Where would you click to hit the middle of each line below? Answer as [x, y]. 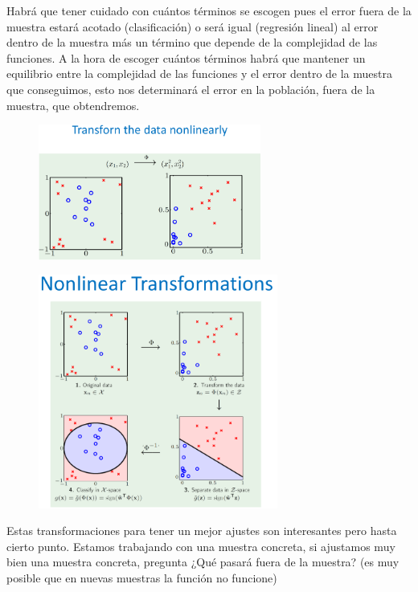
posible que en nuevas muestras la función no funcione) [142, 578]
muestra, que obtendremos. [73, 105]
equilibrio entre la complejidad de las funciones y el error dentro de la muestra [200, 73]
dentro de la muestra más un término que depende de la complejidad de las [192, 42]
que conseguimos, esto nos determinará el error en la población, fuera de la [191, 89]
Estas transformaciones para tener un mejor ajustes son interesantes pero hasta [202, 531]
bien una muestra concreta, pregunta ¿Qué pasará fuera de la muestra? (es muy [203, 562]
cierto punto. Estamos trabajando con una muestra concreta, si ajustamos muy [201, 546]
